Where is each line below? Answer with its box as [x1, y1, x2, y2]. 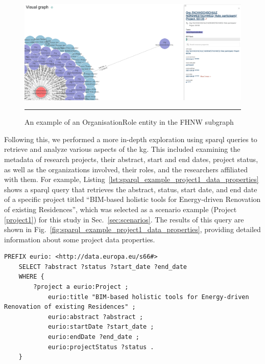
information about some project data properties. [4, 234, 155, 244]
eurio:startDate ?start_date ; [47, 323, 154, 331]
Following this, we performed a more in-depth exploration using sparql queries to [4, 133, 257, 144]
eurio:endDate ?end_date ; [47, 333, 139, 341]
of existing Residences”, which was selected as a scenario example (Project [4, 203, 237, 214]
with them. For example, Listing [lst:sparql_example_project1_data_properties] [4, 174, 259, 185]
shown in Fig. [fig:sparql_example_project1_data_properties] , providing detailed [4, 224, 261, 235]
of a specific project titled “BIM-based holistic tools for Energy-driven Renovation [4, 194, 261, 204]
